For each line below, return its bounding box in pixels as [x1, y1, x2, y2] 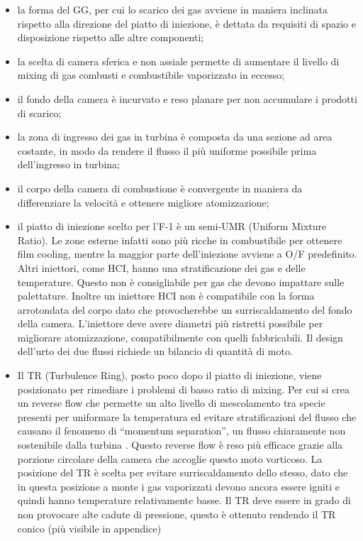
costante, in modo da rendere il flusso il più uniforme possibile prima [17, 143, 317, 158]
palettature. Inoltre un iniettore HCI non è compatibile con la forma [17, 288, 315, 303]
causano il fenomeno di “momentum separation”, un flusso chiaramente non [17, 423, 346, 438]
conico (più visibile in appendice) [17, 520, 162, 535]
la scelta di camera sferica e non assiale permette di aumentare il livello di [17, 53, 340, 68]
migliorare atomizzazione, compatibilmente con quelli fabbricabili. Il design [17, 329, 343, 344]
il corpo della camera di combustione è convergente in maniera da [17, 180, 303, 195]
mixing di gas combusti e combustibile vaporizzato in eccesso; [17, 67, 285, 82]
